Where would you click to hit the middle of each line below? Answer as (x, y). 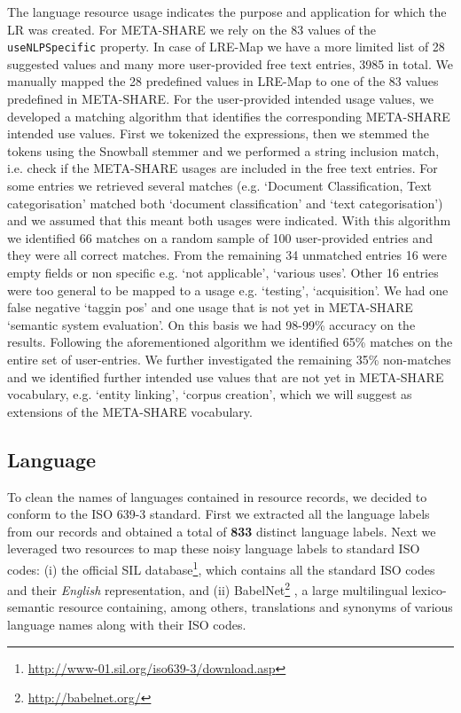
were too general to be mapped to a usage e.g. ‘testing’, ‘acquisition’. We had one (228, 290)
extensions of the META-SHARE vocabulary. (130, 411)
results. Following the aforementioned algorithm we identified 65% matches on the (230, 342)
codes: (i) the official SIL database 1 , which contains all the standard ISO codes (221, 568)
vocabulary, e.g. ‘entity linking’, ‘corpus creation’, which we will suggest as (210, 394)
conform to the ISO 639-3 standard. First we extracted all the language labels (219, 514)
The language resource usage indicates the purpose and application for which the (227, 12)
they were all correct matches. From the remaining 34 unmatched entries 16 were (227, 255)
